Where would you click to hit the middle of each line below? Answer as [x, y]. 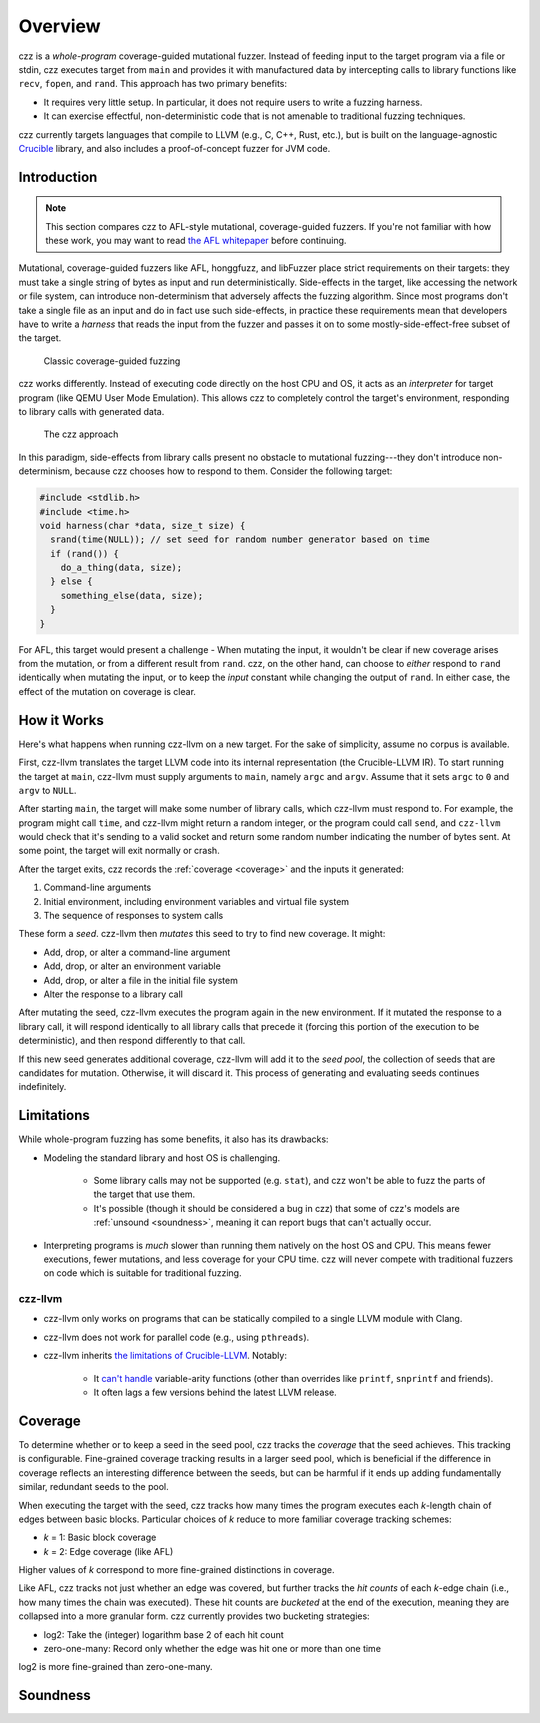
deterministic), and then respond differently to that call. [132, 1041]
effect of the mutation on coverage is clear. [107, 691]
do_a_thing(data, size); [121, 568]
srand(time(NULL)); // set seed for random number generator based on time [240, 539]
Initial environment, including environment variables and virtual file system [196, 901]
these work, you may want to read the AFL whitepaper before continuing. [196, 241]
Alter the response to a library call [113, 994]
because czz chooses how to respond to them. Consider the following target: [233, 471]
